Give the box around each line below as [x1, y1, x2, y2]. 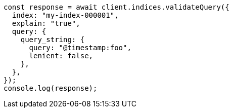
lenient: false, [29, 52, 94, 60]
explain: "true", [12, 19, 80, 27]
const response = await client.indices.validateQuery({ [4, 3, 229, 11]
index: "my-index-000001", [12, 11, 119, 19]
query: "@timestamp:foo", [29, 44, 131, 52]
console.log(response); [4, 84, 98, 92]
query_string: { [20, 35, 85, 44]
